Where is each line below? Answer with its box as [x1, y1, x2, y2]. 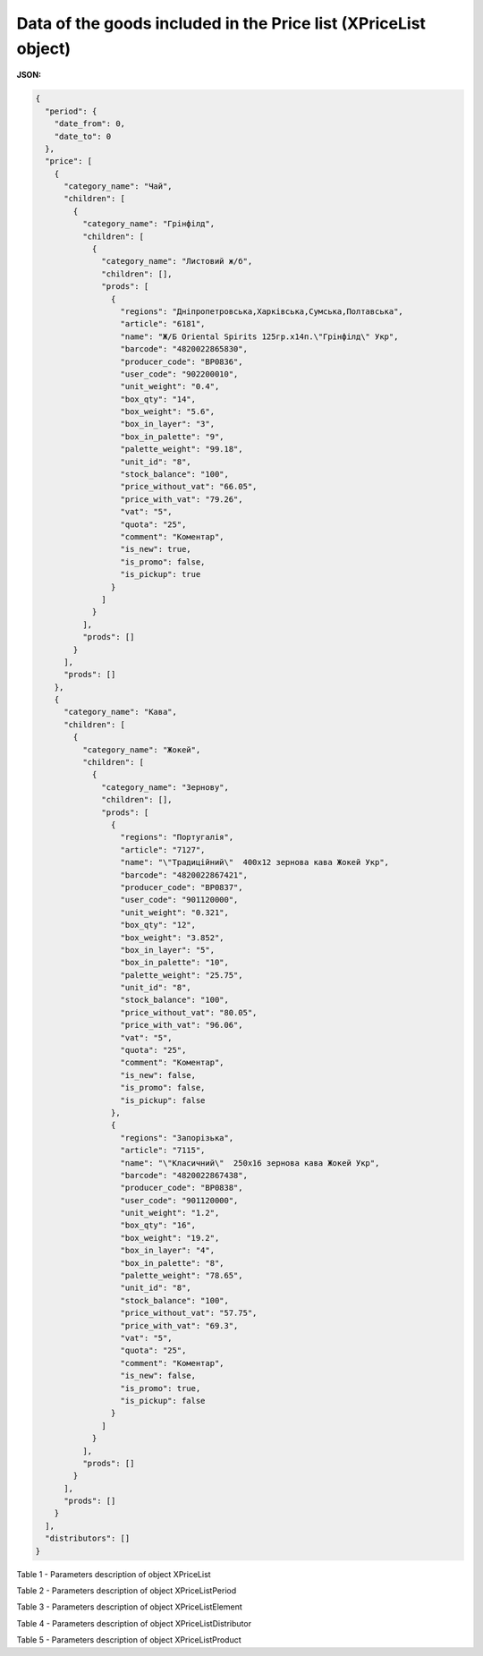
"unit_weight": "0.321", [120, 907, 230, 917]
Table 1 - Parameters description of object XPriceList [16, 1568, 211, 1579]
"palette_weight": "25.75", [120, 970, 243, 980]
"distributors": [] [45, 1533, 131, 1543]
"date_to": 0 [54, 131, 112, 141]
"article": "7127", [120, 845, 206, 854]
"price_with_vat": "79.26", [120, 494, 243, 505]
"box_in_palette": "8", [120, 1258, 225, 1268]
